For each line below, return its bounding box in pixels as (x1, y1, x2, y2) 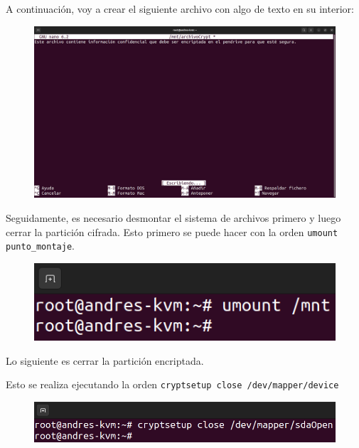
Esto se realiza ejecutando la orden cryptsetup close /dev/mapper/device (6, 377, 339, 392)
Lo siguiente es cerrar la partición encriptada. (6, 353, 204, 368)
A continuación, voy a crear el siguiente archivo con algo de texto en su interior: (6, 1, 354, 16)
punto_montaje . (6, 238, 75, 253)
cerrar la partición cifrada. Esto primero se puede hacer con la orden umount (6, 224, 338, 239)
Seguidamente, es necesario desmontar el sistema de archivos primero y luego (6, 210, 341, 225)
